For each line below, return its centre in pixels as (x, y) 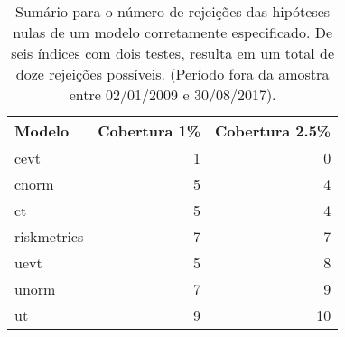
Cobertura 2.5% (273, 131)
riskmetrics (49, 236)
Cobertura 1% (149, 131)
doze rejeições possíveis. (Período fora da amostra (172, 74)
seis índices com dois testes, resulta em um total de (173, 53)
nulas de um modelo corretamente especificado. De (172, 32)
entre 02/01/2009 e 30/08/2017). (172, 94)
